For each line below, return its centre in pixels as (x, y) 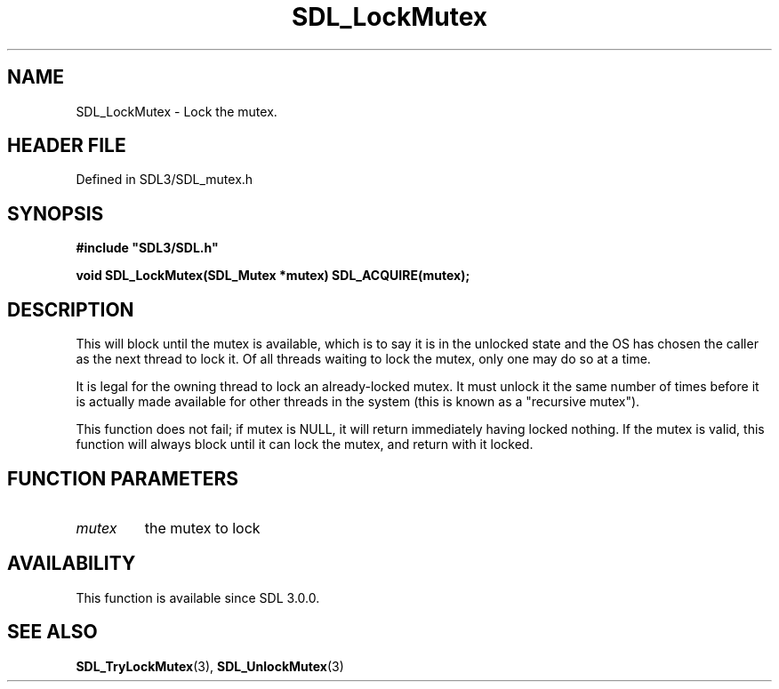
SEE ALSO (52, 632)
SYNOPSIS (56, 213)
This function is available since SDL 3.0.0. (198, 597)
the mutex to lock (202, 528)
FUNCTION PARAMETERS (123, 478)
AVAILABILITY (72, 564)
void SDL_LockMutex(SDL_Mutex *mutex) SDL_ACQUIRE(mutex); (273, 276)
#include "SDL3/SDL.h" (147, 248)
